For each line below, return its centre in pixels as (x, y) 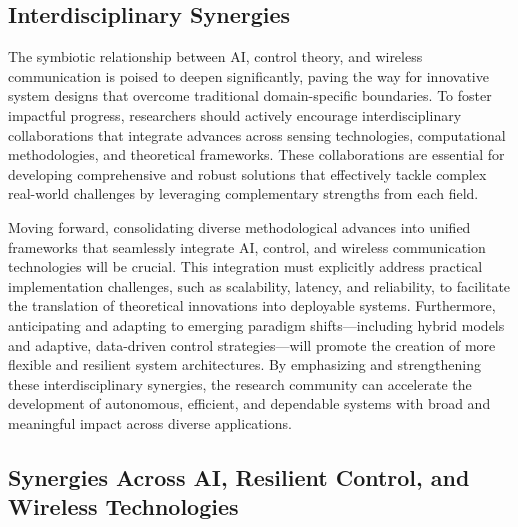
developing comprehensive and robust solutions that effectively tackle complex (247, 173)
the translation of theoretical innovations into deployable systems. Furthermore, (252, 305)
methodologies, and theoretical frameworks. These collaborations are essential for (256, 154)
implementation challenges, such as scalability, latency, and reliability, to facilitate (259, 285)
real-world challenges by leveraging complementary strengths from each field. (243, 193)
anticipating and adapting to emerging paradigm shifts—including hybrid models (256, 324)
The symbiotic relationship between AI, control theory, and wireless (215, 56)
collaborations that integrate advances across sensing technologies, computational (257, 134)
